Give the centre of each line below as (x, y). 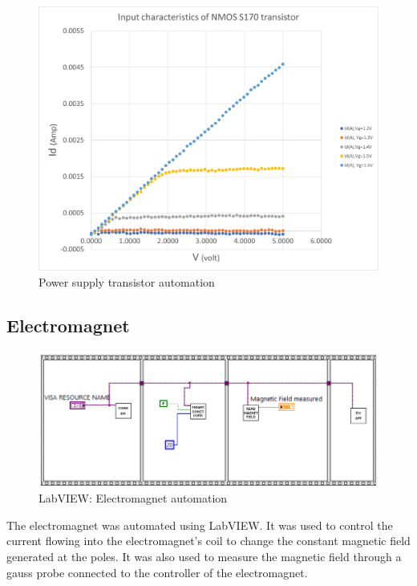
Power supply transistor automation (127, 281)
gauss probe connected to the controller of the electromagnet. (157, 572)
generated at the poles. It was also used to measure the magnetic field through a (204, 557)
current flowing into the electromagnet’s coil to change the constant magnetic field (208, 541)
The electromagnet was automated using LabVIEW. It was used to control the (200, 525)
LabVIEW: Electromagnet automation (133, 498)
